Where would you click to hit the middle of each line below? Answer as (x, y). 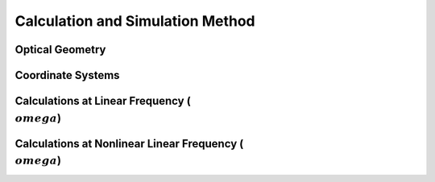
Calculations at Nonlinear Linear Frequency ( (129, 144)
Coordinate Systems (67, 75)
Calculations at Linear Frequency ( (103, 101)
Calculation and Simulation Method (135, 21)
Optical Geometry (60, 50)
